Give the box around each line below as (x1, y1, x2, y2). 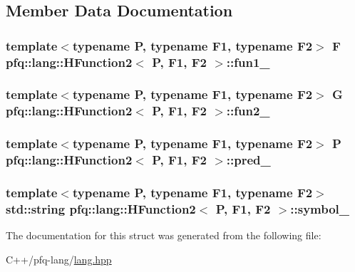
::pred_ (226, 151, 271, 169)
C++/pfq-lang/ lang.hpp (6, 251, 112, 266)
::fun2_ (226, 102, 270, 120)
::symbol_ (290, 199, 350, 217)
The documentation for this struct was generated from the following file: (6, 228, 321, 243)
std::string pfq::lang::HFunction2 (6, 199, 196, 217)
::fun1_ (226, 53, 270, 70)
